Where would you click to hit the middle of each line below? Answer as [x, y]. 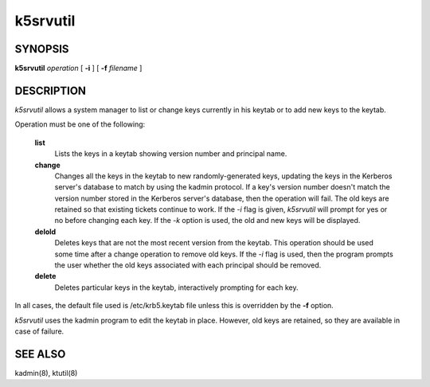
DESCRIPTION [51, 90]
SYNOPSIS [42, 49]
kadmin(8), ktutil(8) [46, 373]
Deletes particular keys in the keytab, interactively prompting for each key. [176, 287]
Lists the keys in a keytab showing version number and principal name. [171, 154]
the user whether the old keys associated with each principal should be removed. [188, 265]
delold [45, 232]
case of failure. [39, 331]
